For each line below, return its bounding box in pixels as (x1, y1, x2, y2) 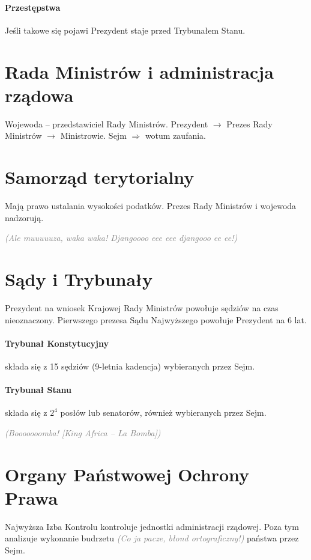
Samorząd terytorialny (5, 165, 195, 189)
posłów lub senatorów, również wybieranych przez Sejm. (60, 406, 267, 419)
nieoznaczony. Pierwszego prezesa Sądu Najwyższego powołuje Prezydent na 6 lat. (5, 313, 307, 326)
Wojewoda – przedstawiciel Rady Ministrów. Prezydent (5, 117, 208, 130)
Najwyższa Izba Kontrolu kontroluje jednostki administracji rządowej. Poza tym (5, 520, 299, 532)
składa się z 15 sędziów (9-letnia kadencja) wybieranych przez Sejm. (5, 359, 255, 372)
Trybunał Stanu (5, 383, 71, 396)
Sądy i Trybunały (5, 266, 152, 291)
